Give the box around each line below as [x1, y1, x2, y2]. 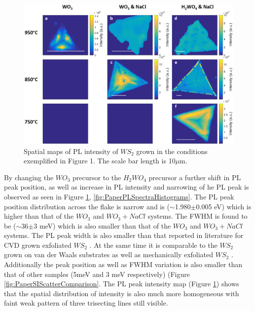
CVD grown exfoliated [4, 239, 72, 250]
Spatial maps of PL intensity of [24, 146, 118, 156]
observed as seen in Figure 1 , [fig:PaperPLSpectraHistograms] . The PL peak [4, 191, 234, 201]
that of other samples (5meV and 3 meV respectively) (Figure [4, 269, 190, 279]
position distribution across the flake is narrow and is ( [4, 201, 170, 211]
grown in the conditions [136, 146, 208, 156]
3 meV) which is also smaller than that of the [34, 220, 171, 231]
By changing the [4, 172, 54, 182]
